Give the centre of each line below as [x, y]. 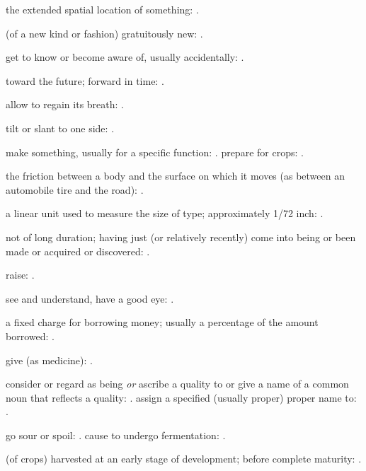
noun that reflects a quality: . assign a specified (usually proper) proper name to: [181, 397]
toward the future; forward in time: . [85, 80]
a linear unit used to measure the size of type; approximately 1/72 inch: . [165, 213]
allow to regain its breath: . [65, 104]
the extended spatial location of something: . [102, 9]
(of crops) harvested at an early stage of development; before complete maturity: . [184, 459]
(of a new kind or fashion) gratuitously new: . [104, 33]
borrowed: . [30, 336]
